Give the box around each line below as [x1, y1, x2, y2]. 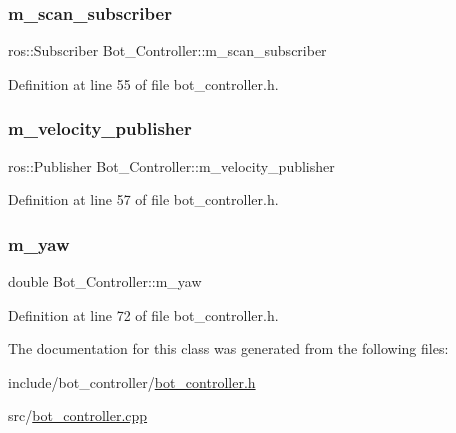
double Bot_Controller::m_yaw [8, 271, 202, 292]
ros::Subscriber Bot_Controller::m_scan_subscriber [8, 40, 327, 61]
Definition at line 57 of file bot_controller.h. [8, 189, 279, 210]
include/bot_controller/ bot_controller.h [8, 371, 256, 392]
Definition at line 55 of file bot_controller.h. [8, 73, 279, 94]
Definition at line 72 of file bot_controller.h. [8, 304, 279, 325]
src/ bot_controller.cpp [8, 405, 148, 426]
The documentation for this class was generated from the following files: [8, 338, 449, 359]
